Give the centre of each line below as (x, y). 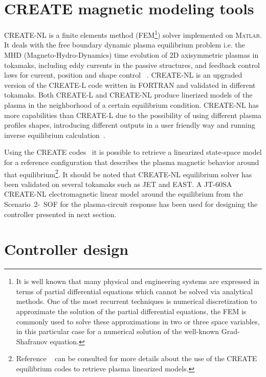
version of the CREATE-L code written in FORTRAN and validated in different (130, 85)
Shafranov (32, 341)
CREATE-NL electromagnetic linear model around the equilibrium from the (124, 194)
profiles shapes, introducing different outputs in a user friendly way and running (130, 125)
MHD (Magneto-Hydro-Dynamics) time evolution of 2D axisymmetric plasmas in (131, 54)
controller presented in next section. (60, 214)
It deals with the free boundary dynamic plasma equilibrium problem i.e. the (125, 45)
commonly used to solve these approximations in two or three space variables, (138, 321)
